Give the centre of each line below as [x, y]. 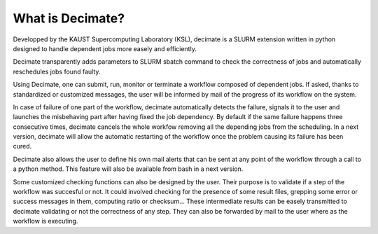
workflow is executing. [45, 221]
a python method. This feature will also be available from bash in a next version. [128, 169]
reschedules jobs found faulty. [57, 71]
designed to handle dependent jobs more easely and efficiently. [105, 48]
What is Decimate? [69, 18]
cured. [22, 146]
